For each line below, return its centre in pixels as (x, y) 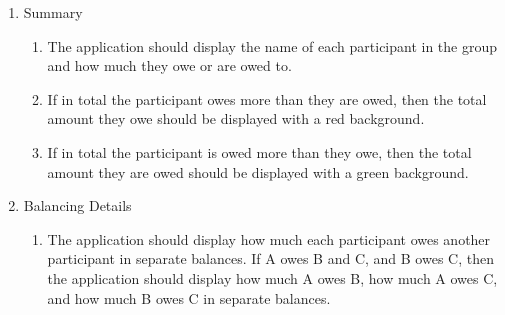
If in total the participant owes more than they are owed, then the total (267, 98)
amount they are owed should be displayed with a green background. (258, 171)
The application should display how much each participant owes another (269, 238)
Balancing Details (77, 205)
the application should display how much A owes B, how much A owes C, (272, 277)
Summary (53, 12)
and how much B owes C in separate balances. (189, 297)
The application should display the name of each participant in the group (272, 45)
